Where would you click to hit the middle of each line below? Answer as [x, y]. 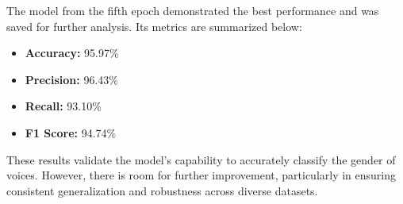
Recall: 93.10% [63, 106]
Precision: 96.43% [71, 79]
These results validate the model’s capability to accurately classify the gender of [201, 159]
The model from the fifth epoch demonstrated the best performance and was [193, 10]
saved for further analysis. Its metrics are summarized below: [154, 26]
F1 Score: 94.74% [71, 132]
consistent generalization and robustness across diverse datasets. [162, 190]
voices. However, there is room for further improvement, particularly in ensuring [201, 175]
